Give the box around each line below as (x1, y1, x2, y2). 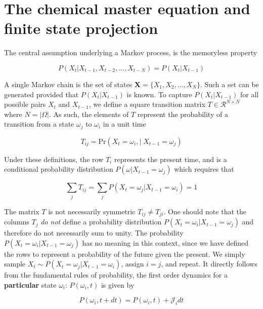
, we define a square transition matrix (89, 99, 205, 109)
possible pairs (4, 99, 46, 109)
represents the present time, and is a (114, 153, 227, 164)
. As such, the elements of (49, 108, 129, 119)
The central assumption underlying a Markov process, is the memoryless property (4, 47, 257, 58)
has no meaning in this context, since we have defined (82, 237, 249, 248)
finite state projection (4, 18, 158, 38)
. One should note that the (163, 206, 246, 216)
